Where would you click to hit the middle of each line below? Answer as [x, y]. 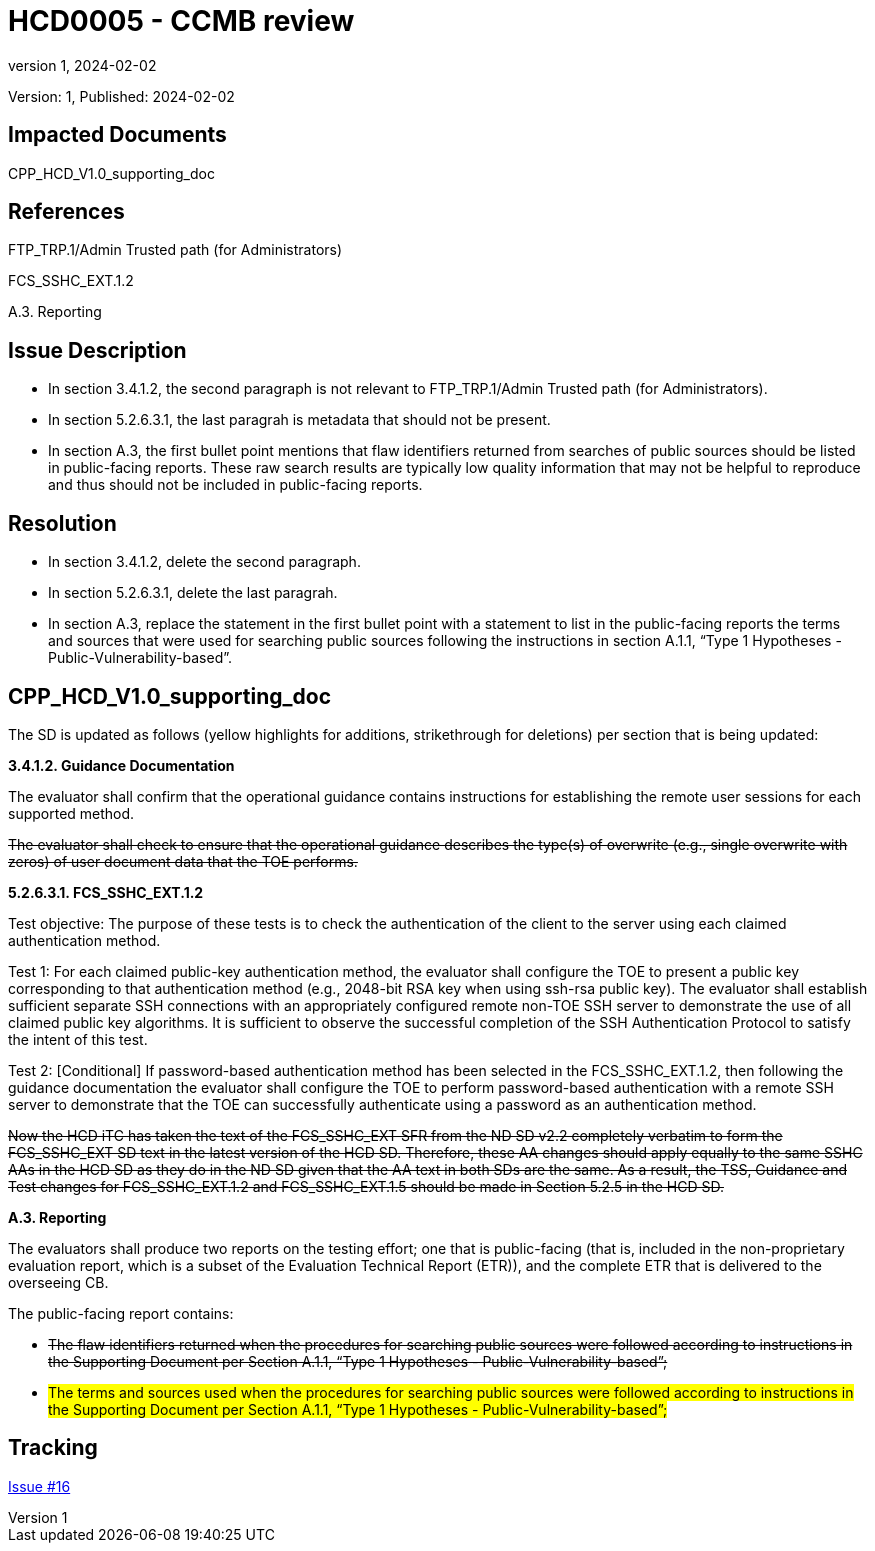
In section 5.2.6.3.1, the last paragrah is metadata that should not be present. [299, 420]
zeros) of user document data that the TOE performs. [183, 861]
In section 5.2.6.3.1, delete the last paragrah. [193, 593]
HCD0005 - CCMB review [181, 21]
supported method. [71, 813]
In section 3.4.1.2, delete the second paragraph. [204, 562]
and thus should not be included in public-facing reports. [235, 485]
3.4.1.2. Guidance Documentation [121, 765]
